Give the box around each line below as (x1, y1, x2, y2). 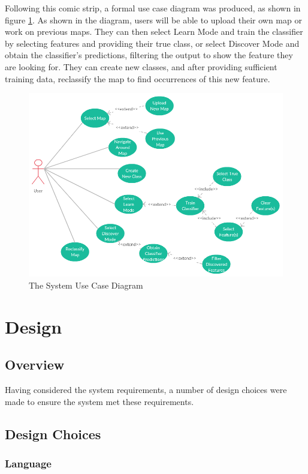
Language (5, 455, 52, 470)
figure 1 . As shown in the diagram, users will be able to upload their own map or (5, 13, 302, 26)
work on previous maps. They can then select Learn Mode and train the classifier (5, 25, 303, 38)
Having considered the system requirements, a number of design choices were (5, 383, 287, 395)
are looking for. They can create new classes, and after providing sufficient (5, 60, 277, 73)
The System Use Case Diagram (29, 278, 143, 291)
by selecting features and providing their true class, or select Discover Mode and (5, 37, 300, 49)
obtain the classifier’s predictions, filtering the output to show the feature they (5, 49, 293, 61)
